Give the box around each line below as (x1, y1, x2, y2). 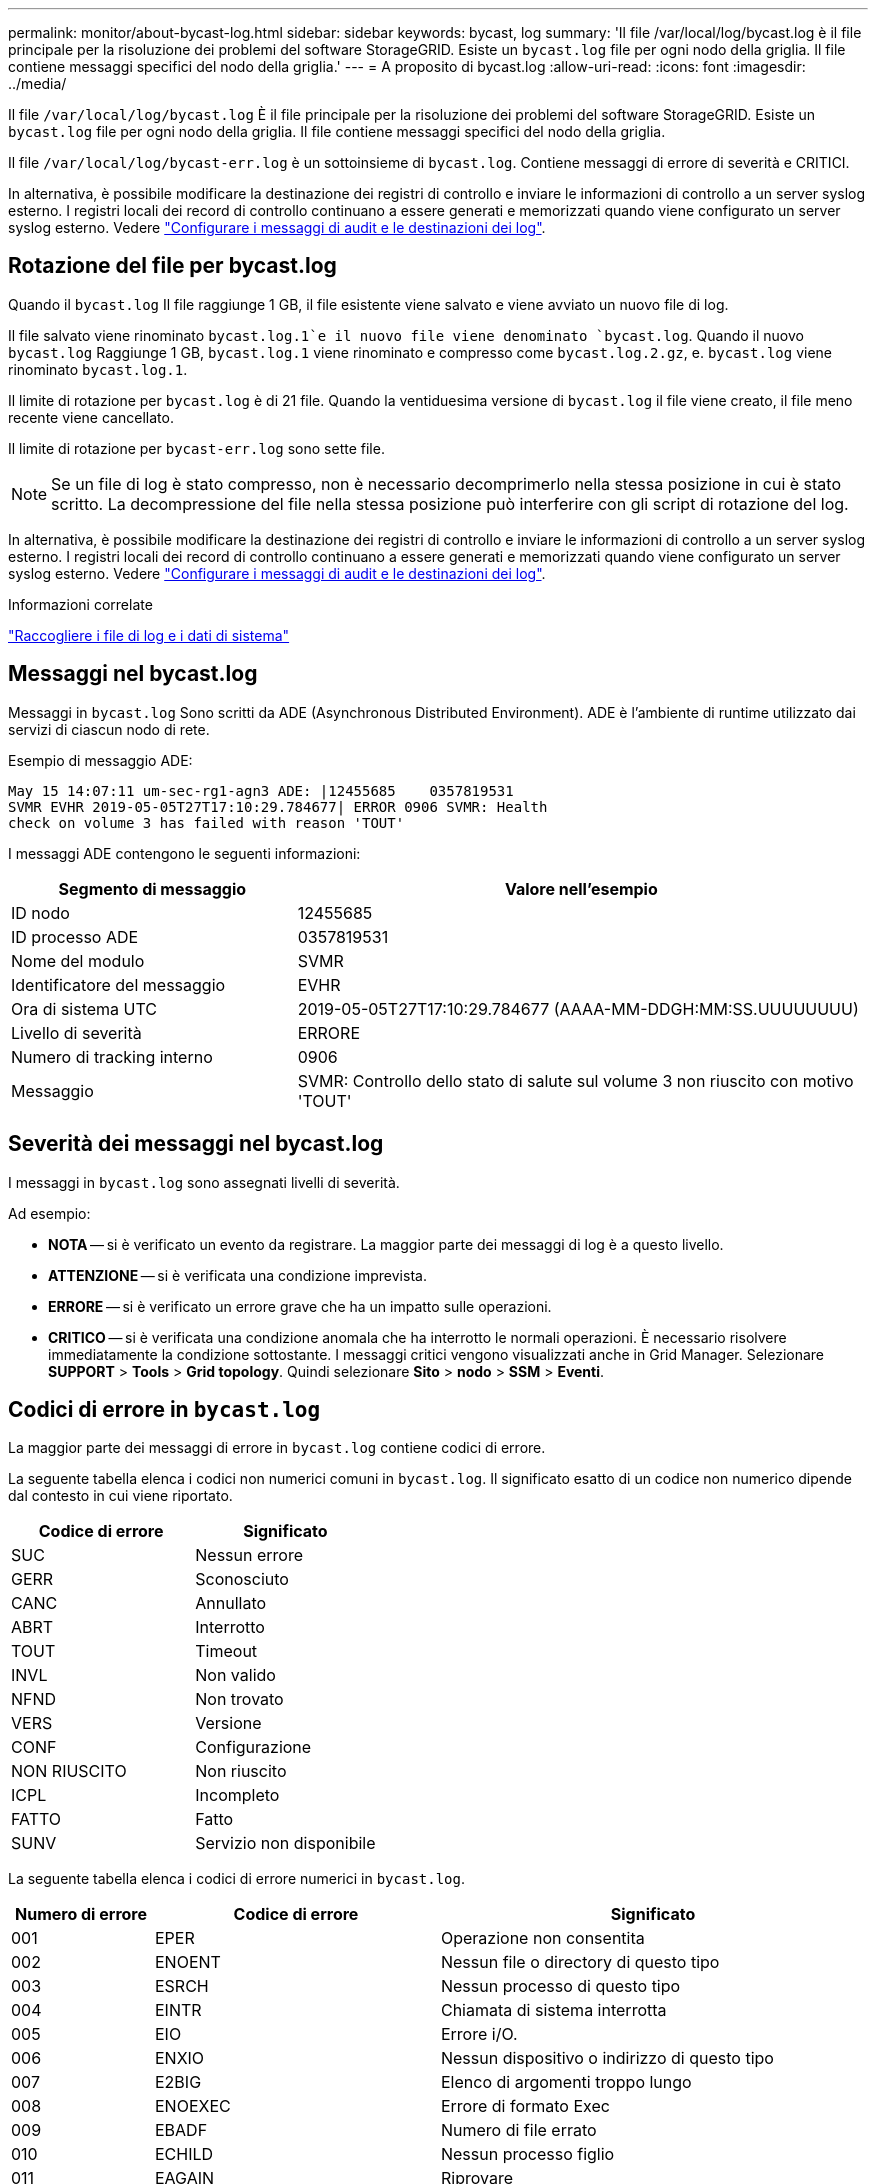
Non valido (195, 1665, 276, 1686)
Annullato (195, 1593, 267, 1614)
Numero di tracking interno (11, 1046, 213, 1067)
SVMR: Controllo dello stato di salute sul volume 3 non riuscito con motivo (297, 1070, 854, 1091)
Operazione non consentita (440, 1928, 645, 1949)
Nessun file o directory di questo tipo (440, 1952, 720, 1973)
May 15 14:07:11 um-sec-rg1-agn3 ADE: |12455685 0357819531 (8, 782, 514, 799)
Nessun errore (195, 1545, 303, 1566)
